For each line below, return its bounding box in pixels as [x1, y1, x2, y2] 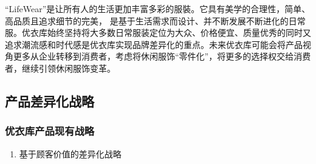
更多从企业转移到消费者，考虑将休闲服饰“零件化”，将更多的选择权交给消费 [13, 50, 311, 63]
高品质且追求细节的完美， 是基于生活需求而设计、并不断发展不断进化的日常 [5, 14, 306, 27]
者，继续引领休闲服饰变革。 [5, 61, 115, 74]
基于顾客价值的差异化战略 [19, 147, 122, 160]
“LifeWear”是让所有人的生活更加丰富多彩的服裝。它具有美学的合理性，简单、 [5, 2, 311, 15]
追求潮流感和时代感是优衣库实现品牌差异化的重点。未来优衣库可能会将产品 [5, 38, 303, 50]
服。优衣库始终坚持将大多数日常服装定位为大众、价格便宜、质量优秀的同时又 [5, 26, 311, 39]
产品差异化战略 [5, 91, 94, 110]
